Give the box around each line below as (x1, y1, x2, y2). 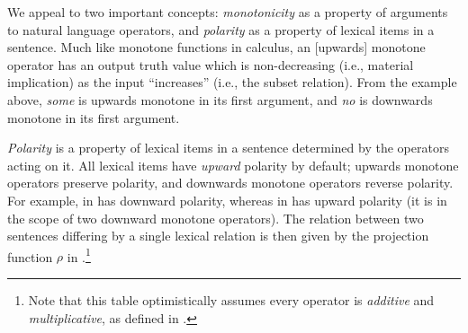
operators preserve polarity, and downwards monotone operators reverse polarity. (7, 173, 454, 192)
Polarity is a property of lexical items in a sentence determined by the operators (7, 138, 449, 157)
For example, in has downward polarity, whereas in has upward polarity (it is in (7, 190, 447, 209)
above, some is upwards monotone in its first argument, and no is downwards (7, 90, 433, 109)
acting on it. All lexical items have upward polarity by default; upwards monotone (7, 155, 459, 174)
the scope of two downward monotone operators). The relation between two (7, 208, 424, 227)
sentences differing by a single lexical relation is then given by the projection (7, 226, 429, 245)
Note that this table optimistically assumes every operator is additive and (28, 290, 435, 309)
